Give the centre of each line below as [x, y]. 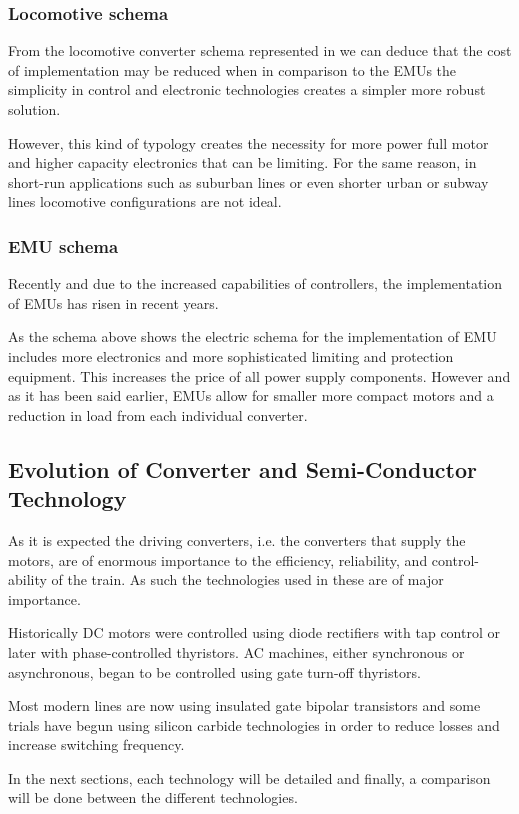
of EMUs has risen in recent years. [113, 302]
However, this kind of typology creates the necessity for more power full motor [248, 142]
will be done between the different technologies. [153, 797]
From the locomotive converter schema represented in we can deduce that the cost [260, 50]
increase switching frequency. [96, 744]
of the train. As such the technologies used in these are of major [247, 579]
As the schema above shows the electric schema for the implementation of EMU [252, 336]
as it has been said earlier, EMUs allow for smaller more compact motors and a [251, 395]
